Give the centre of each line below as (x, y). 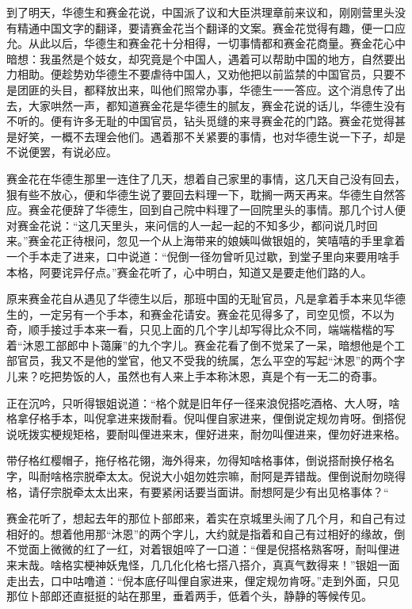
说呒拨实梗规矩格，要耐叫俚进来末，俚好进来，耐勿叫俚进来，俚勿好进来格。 (206, 433)
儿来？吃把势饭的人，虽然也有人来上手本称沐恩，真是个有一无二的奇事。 (195, 376)
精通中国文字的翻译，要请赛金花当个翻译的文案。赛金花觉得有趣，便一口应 (211, 27)
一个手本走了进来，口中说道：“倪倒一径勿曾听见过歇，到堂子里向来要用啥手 (203, 256)
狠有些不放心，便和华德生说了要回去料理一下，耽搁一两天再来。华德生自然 (200, 194)
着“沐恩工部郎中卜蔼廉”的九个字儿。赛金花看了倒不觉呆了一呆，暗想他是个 (200, 345)
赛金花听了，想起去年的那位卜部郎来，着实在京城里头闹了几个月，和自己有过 (206, 518)
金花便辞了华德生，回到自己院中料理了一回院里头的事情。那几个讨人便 (222, 210)
